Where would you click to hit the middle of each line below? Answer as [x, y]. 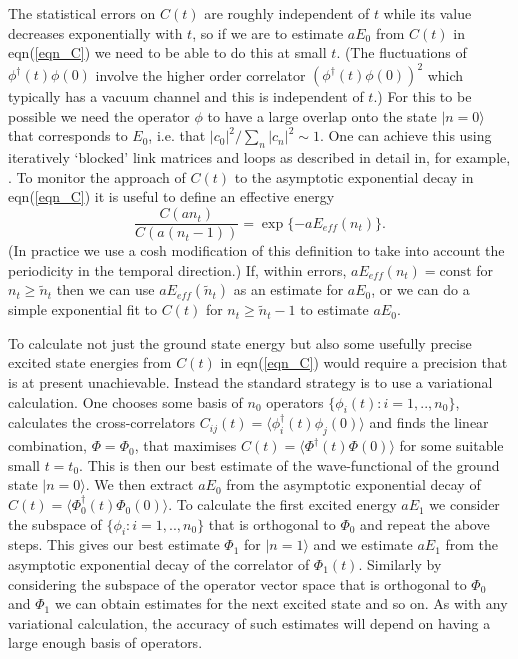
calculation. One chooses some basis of [125, 401]
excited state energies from [90, 362]
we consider [464, 504]
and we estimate [363, 544]
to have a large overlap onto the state [322, 115]
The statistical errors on [82, 13]
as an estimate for [288, 289]
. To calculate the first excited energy [282, 504]
